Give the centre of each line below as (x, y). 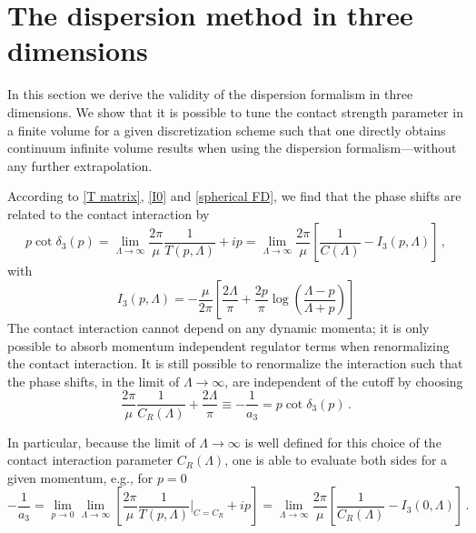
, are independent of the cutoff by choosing (344, 381)
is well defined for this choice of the (343, 442)
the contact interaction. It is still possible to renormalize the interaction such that (235, 363)
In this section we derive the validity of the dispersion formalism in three (210, 94)
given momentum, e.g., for (80, 477)
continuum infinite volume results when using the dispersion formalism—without (232, 148)
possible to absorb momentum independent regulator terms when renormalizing (228, 345)
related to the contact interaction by (109, 213)
